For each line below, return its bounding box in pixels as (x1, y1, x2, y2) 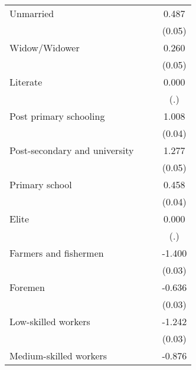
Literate (9, 75, 43, 89)
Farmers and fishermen (9, 246, 104, 260)
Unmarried (9, 6, 54, 20)
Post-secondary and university (9, 143, 134, 157)
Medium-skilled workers (9, 349, 107, 362)
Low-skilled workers (9, 315, 90, 328)
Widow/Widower (9, 41, 80, 54)
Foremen (9, 280, 45, 294)
